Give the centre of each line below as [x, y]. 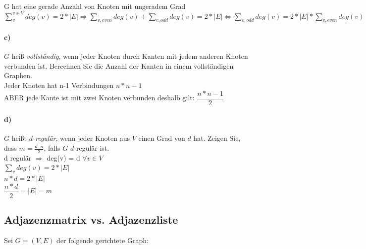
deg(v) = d [63, 157]
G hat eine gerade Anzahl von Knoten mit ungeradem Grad [95, 6]
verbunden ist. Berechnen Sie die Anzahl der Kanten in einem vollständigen [119, 65]
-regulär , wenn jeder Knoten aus [81, 138]
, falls [52, 148]
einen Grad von [162, 138]
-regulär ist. [92, 148]
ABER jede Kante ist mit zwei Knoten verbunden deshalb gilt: [99, 98]
